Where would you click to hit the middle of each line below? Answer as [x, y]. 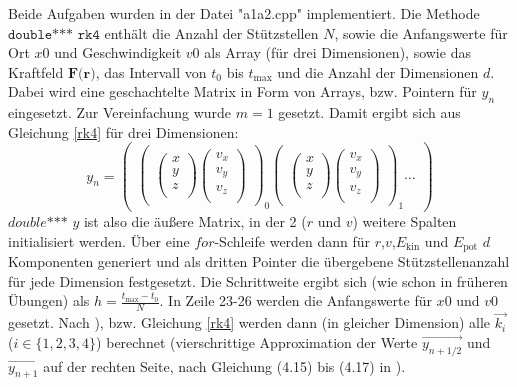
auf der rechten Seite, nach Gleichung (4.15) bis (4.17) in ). [224, 365]
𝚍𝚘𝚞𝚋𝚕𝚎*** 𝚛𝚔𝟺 [54, 34]
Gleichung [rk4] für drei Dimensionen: [123, 131]
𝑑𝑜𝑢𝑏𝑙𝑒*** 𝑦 [44, 222]
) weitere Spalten [404, 220]
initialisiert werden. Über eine [99, 240]
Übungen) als [49, 300]
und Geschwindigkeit [118, 52]
